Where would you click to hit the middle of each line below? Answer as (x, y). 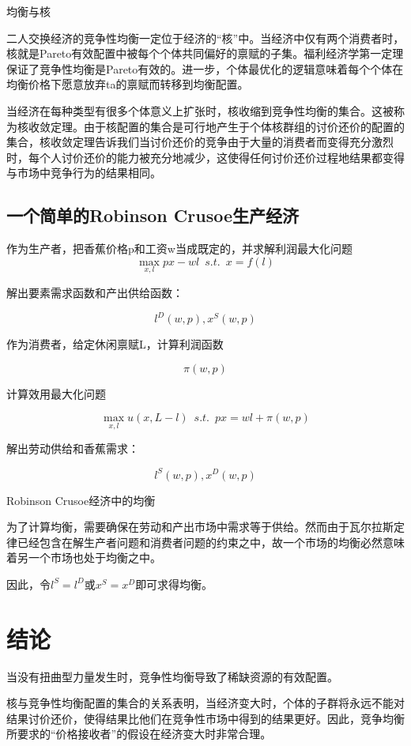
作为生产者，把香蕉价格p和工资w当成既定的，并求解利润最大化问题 (179, 249)
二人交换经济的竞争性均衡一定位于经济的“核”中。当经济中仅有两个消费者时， (205, 38)
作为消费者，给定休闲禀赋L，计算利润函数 (115, 344)
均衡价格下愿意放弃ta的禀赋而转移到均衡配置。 (128, 84)
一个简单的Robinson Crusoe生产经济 (153, 215)
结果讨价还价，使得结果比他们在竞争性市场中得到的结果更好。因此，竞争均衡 (205, 718)
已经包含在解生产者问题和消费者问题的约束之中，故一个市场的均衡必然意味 (211, 542)
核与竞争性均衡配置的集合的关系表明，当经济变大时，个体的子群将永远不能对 (205, 703)
